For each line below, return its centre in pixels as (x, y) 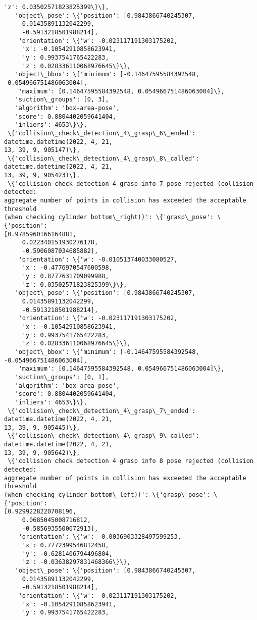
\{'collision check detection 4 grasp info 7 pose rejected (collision (131, 184)
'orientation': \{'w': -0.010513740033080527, (98, 259)
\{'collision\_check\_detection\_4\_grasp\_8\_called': (104, 158)
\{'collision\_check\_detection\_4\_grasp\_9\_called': (104, 436)
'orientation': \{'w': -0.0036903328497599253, (100, 537)
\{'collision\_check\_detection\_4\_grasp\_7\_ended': (102, 411)
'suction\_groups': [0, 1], (62, 377)
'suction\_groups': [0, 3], (62, 100)
